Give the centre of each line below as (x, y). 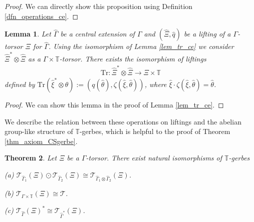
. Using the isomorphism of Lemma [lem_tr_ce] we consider (141, 46)
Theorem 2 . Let (31, 158)
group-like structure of (39, 131)
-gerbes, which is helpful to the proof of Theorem (155, 131)
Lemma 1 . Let (28, 34)
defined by (20, 84)
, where (156, 84)
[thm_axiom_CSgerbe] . (41, 141)
